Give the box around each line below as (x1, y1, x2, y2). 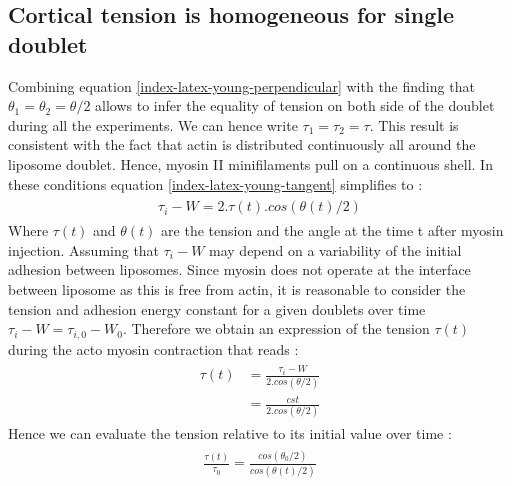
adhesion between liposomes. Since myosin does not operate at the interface (8, 259, 471, 280)
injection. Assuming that (8, 239, 160, 260)
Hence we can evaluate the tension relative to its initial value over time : (8, 423, 452, 444)
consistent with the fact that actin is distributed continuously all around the (8, 134, 476, 155)
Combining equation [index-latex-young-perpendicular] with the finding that (8, 75, 475, 96)
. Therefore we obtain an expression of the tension (122, 318, 430, 339)
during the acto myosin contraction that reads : (8, 338, 299, 359)
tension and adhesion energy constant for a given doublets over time (8, 298, 426, 319)
